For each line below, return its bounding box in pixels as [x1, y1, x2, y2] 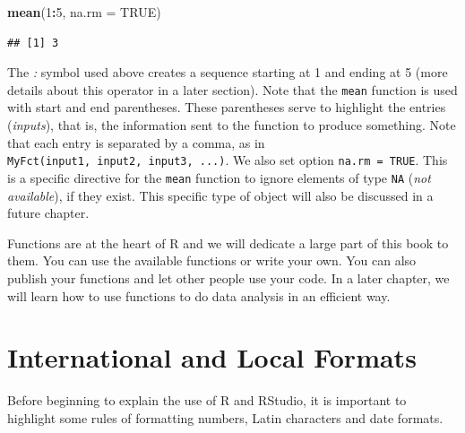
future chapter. [7, 204, 90, 222]
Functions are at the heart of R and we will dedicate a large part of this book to [7, 233, 449, 252]
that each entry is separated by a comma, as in [7, 133, 265, 152]
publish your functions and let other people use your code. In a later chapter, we [7, 268, 450, 287]
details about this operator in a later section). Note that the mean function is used [7, 80, 458, 99]
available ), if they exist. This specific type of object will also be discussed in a [7, 186, 434, 204]
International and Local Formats [7, 339, 417, 376]
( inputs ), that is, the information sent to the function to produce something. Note [7, 116, 456, 134]
